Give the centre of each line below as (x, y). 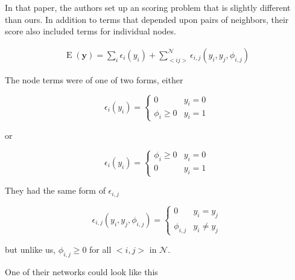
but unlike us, (30, 249)
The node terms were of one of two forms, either (94, 79)
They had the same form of (55, 190)
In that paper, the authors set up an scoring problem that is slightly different (148, 7)
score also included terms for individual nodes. (90, 31)
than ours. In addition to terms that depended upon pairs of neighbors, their (147, 19)
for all (100, 249)
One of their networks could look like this (81, 271)
